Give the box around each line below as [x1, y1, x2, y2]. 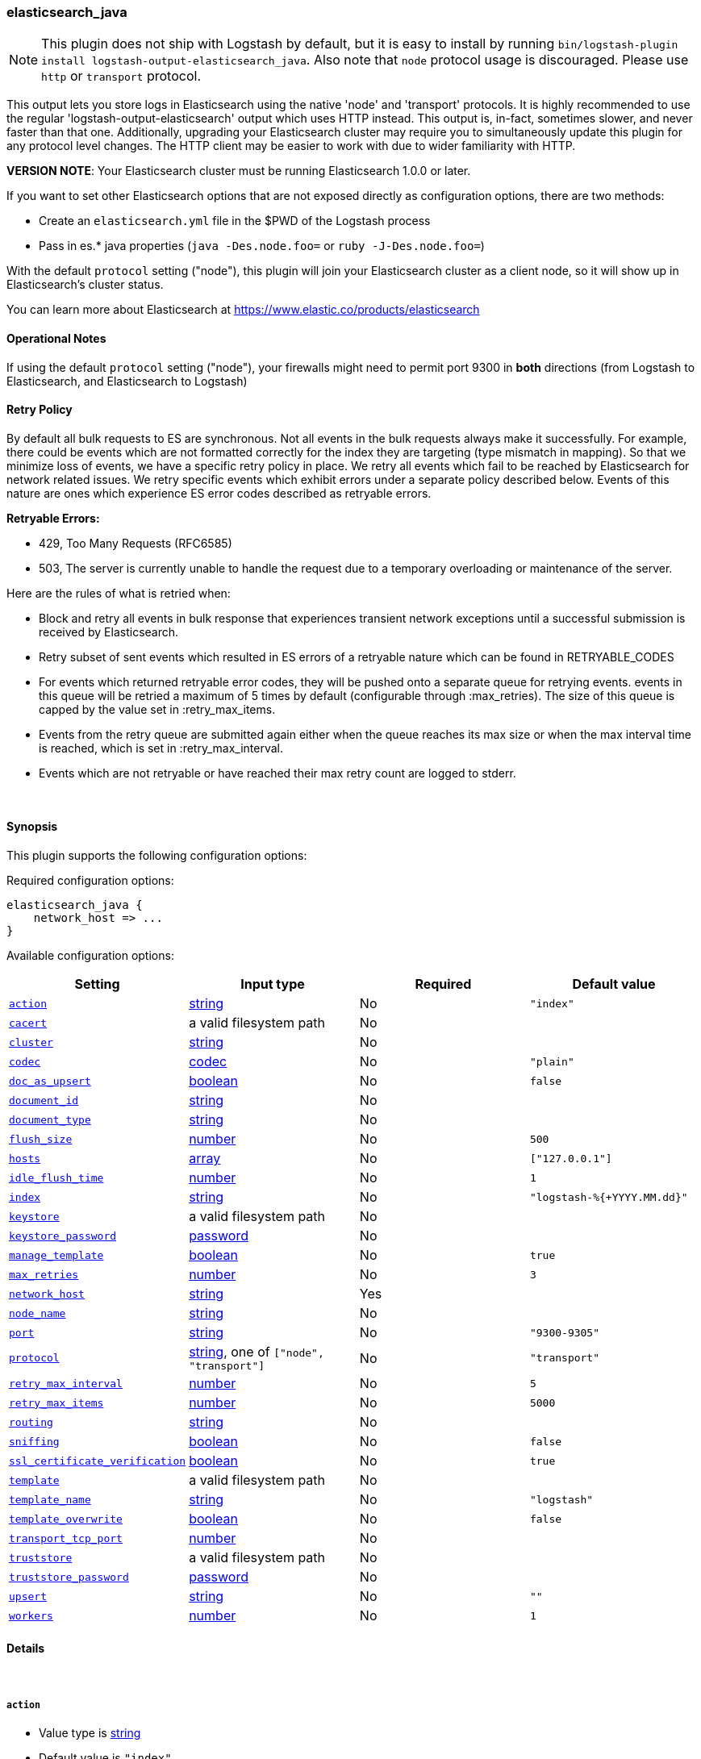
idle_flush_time [9, 1171, 104, 1184]
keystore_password [9, 1229, 117, 1242]
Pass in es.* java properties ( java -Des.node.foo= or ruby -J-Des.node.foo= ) [39, 239, 485, 253]
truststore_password [9, 1570, 129, 1583]
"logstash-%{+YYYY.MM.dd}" [529, 1190, 688, 1203]
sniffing [9, 1435, 60, 1448]
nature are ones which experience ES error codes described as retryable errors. [6, 486, 432, 500]
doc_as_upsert [9, 1074, 91, 1087]
